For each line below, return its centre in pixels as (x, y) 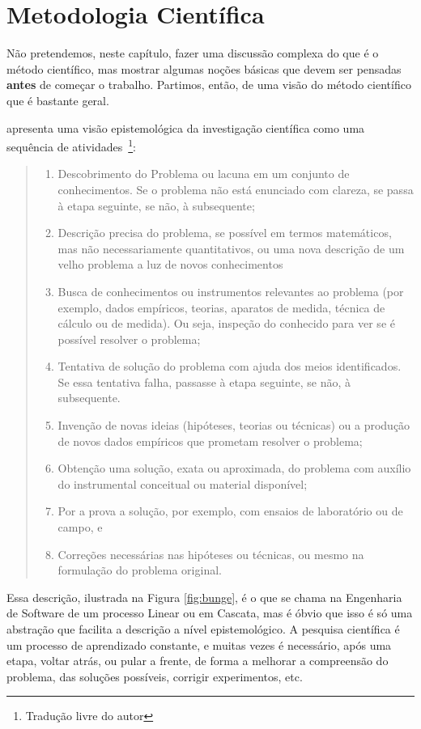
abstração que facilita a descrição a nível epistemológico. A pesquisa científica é (203, 629)
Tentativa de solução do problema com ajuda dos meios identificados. (230, 366)
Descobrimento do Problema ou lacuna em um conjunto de (204, 174)
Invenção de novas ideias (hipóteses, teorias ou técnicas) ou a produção (234, 425)
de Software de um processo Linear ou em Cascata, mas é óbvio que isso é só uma (210, 613)
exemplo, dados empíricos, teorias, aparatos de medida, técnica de (221, 307)
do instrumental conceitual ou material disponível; (183, 483)
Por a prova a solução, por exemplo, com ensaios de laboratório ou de (230, 511)
